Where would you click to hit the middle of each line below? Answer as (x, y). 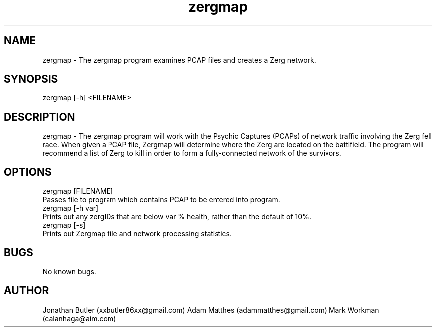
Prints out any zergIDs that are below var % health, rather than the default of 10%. (177, 217)
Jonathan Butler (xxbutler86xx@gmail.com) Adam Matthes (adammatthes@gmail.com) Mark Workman (211, 310)
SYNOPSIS (31, 79)
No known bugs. (69, 271)
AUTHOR (27, 291)
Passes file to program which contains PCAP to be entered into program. (161, 200)
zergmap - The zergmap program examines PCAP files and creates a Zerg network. (179, 60)
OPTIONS (28, 172)
